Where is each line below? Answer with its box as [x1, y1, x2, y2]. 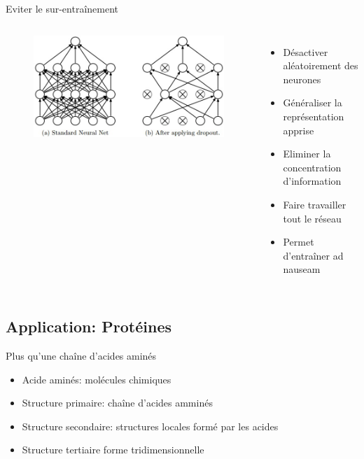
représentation [283, 108, 344, 123]
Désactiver [283, 44, 328, 59]
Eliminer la [283, 146, 331, 161]
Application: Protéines [6, 316, 171, 337]
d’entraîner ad [283, 248, 344, 262]
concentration [283, 160, 342, 174]
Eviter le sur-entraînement [6, 1, 118, 15]
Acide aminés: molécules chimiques [22, 372, 171, 386]
